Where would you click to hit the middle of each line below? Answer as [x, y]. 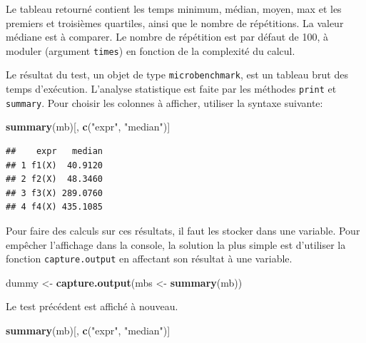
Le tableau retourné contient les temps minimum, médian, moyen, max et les [174, 9]
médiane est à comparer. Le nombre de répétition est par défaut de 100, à [167, 37]
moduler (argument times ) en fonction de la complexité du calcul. [151, 50]
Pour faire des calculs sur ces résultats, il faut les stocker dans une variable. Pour [183, 230]
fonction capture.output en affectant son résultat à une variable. [149, 258]
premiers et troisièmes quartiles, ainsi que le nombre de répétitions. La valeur [175, 22]
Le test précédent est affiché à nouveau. [92, 306]
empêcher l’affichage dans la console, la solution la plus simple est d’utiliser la [176, 244]
